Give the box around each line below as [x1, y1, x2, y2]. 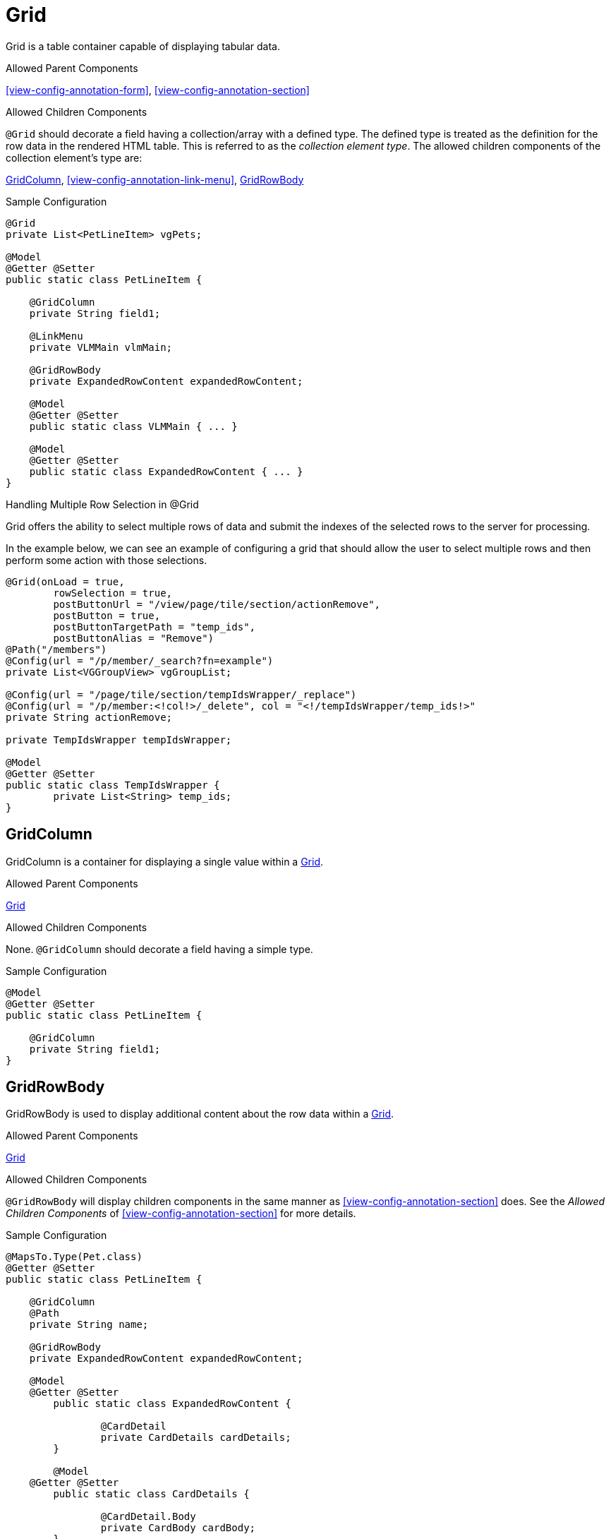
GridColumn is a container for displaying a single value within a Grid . [6, 855, 324, 868]
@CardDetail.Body [100, 1511, 196, 1523]
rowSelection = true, [53, 587, 173, 599]
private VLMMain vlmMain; [29, 341, 173, 353]
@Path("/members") [6, 643, 107, 655]
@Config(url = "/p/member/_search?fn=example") [6, 654, 274, 666]
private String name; [29, 1319, 149, 1331]
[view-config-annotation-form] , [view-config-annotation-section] [6, 83, 310, 96]
